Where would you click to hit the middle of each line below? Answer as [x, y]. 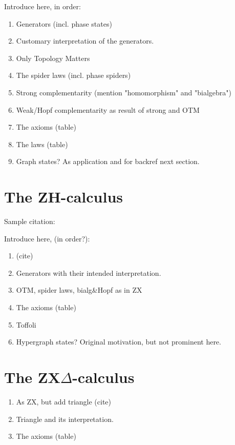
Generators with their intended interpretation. [89, 272]
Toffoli [26, 324]
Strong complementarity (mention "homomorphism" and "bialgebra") [124, 92]
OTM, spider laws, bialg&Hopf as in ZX [79, 290]
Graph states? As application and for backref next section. [108, 161]
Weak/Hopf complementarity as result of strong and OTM [108, 109]
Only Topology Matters [53, 58]
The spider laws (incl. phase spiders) [73, 75]
